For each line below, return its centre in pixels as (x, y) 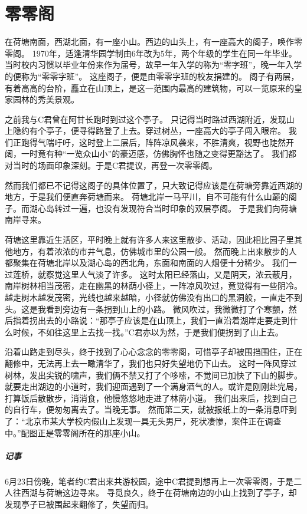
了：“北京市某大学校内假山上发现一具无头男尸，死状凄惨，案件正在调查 (143, 421)
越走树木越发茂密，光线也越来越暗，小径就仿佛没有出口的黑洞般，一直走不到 (153, 297)
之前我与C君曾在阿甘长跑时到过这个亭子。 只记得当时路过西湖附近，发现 (146, 119)
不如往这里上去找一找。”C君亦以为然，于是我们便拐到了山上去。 (160, 332)
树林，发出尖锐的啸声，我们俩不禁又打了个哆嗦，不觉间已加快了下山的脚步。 (153, 375)
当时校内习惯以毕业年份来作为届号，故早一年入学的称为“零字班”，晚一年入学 (153, 65)
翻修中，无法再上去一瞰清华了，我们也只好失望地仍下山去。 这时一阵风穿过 (151, 363)
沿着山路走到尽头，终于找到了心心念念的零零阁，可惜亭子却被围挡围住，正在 (153, 352)
